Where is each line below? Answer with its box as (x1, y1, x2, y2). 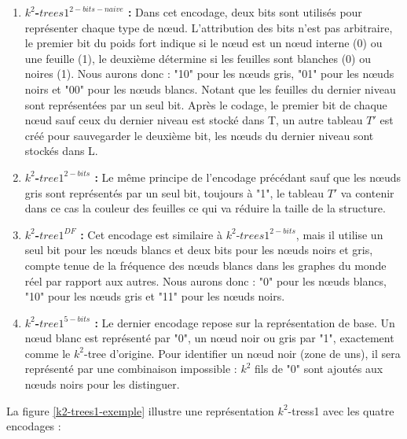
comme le (24, 345, 71, 361)
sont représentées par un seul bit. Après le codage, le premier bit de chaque (24, 96, 387, 113)
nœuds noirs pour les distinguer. (24, 376, 180, 393)
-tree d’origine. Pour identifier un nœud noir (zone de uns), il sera (83, 345, 401, 361)
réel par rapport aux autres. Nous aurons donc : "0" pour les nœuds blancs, (24, 272, 387, 289)
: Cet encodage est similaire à (80, 226, 222, 242)
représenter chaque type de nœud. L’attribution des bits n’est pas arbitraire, (24, 19, 393, 35)
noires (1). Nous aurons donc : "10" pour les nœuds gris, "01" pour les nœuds (24, 65, 394, 82)
